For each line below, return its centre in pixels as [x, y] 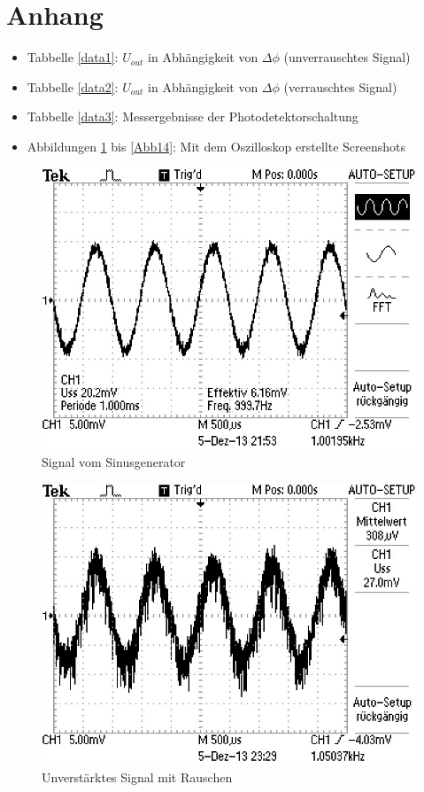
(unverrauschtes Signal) [347, 57]
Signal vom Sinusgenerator [114, 462]
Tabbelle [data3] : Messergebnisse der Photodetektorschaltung [193, 116]
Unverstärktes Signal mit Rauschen [137, 777]
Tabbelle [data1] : [73, 57]
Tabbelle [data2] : [73, 86]
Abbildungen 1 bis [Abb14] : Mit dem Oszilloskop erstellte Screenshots [216, 146]
